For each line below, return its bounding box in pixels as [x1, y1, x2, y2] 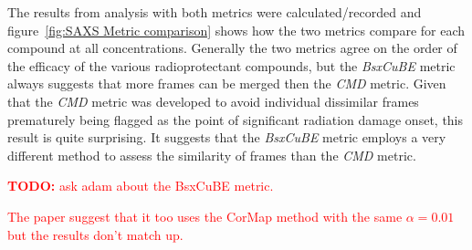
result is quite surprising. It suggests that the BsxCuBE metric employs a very [7, 128, 446, 147]
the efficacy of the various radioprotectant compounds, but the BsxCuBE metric [7, 56, 456, 75]
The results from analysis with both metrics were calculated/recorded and [7, 3, 422, 21]
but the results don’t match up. [7, 224, 184, 244]
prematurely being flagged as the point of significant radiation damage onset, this [7, 109, 464, 129]
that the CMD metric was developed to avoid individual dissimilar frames [7, 91, 419, 110]
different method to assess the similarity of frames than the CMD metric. [7, 145, 416, 164]
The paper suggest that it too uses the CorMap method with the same [7, 206, 403, 225]
